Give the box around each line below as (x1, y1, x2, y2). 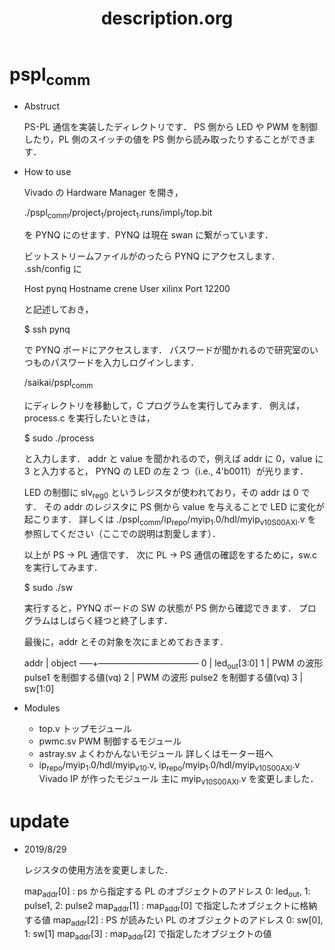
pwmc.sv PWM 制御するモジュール (38, 735, 182, 747)
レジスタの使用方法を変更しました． (23, 864, 174, 876)
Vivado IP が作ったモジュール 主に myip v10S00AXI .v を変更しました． (38, 773, 319, 787)
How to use (23, 165, 72, 177)
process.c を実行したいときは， (23, 412, 156, 424)
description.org (100, 7, 234, 30)
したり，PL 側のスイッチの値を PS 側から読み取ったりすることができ (23, 133, 307, 145)
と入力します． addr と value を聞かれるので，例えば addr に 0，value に (23, 453, 324, 465)
